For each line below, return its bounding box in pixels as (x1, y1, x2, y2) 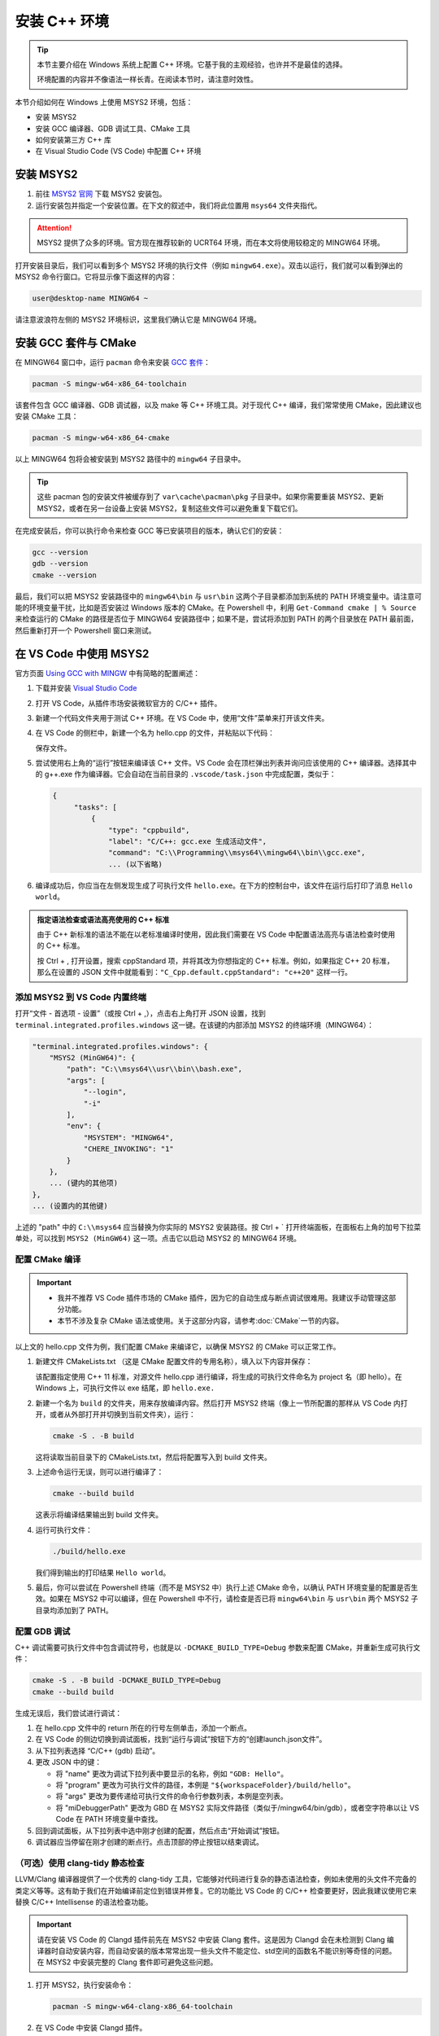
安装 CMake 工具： (15, 411, 79, 421)
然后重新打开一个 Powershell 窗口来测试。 (15, 625, 156, 635)
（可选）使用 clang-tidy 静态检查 (15, 1857, 145, 1868)
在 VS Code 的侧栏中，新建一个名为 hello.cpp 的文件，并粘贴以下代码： (35, 728, 276, 738)
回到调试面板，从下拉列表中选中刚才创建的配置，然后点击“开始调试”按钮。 (35, 1825, 285, 1836)
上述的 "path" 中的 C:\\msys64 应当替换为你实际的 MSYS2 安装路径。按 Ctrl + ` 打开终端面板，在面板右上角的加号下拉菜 (15, 1222, 422, 1232)
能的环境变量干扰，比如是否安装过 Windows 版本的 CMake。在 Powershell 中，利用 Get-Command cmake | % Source (15, 603, 417, 612)
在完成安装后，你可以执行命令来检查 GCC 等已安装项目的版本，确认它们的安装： (15, 525, 285, 535)
